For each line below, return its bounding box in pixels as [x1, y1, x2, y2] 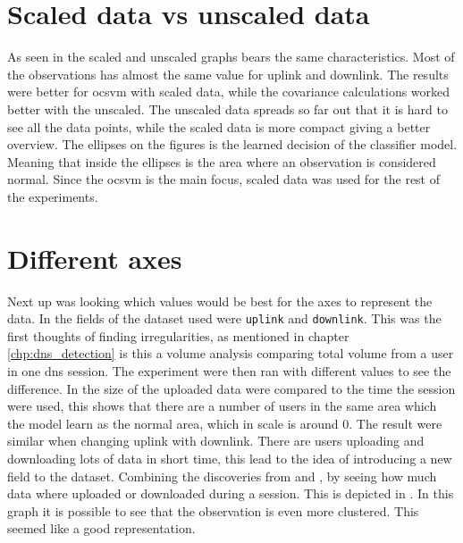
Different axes [7, 239, 182, 276]
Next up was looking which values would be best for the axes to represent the [7, 291, 433, 310]
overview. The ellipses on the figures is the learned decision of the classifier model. [7, 135, 458, 154]
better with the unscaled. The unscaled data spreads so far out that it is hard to [7, 99, 448, 118]
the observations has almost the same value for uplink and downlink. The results [7, 64, 449, 83]
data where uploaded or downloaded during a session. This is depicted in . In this [7, 484, 454, 503]
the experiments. [7, 187, 98, 205]
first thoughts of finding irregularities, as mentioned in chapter [7, 326, 349, 345]
